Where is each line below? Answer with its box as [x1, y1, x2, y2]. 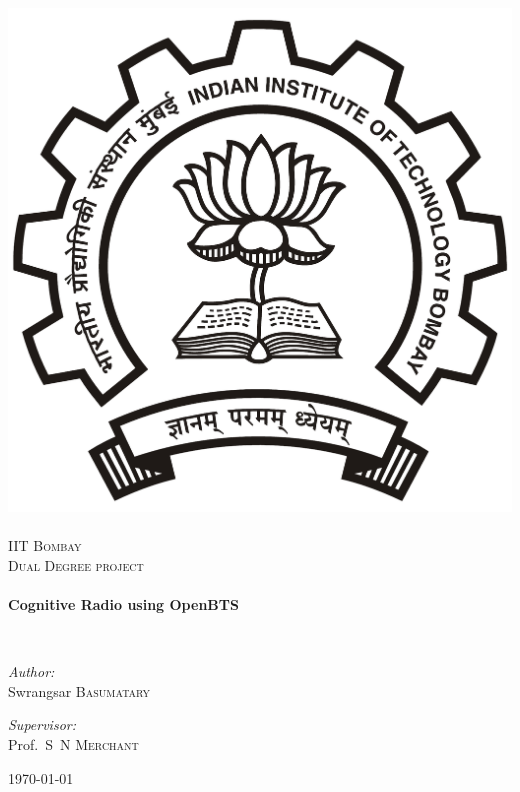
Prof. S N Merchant [8, 733, 139, 754]
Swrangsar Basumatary [8, 680, 151, 701]
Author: [8, 661, 55, 682]
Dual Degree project [8, 554, 144, 575]
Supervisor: [8, 714, 76, 735]
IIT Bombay [8, 535, 82, 556]
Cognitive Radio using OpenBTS [8, 593, 239, 614]
